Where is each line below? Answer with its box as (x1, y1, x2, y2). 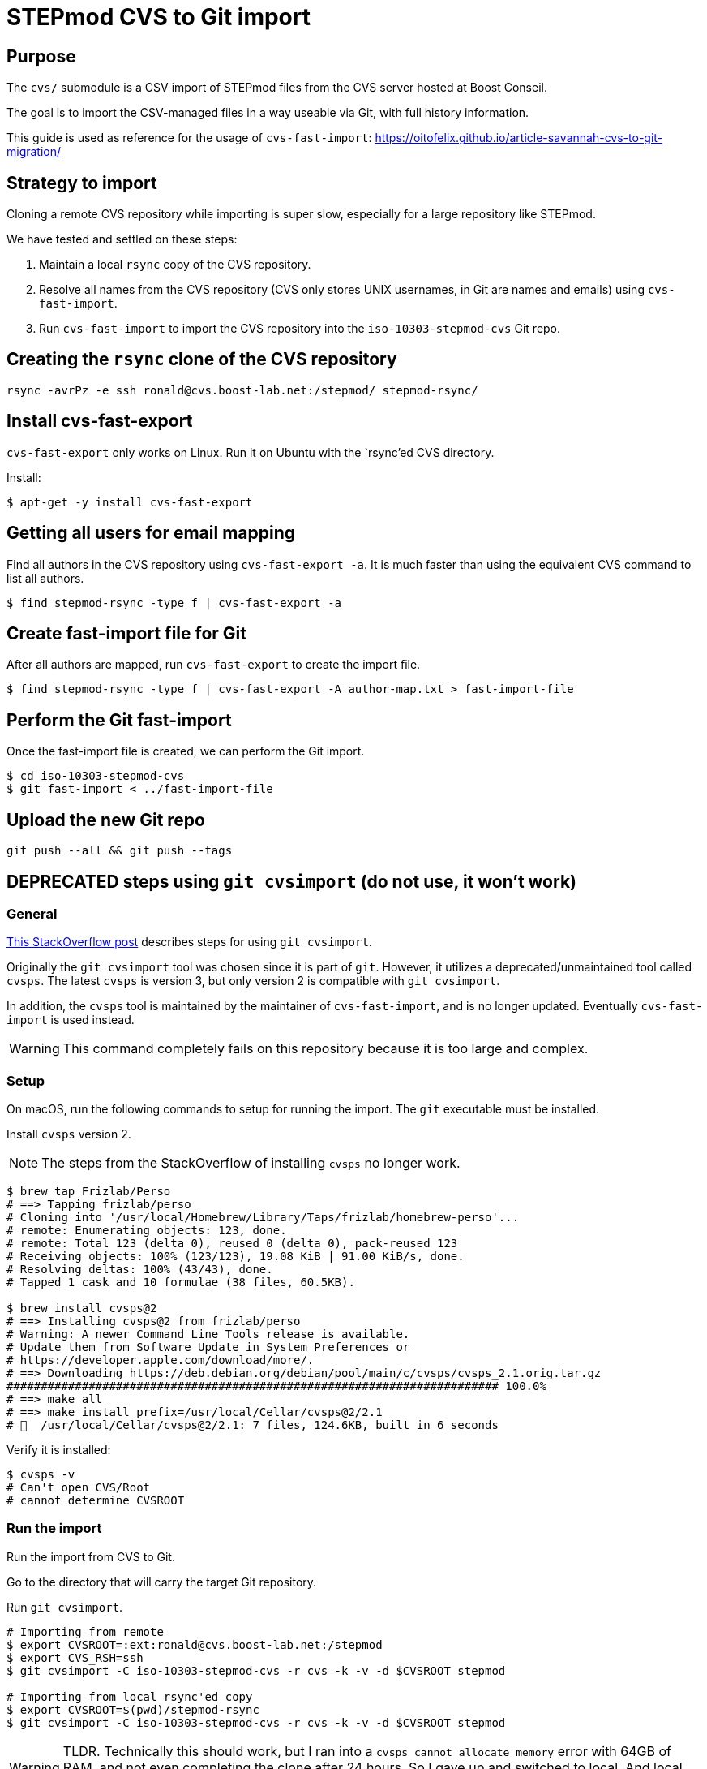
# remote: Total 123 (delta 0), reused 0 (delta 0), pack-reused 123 (6, 1237, 458, 1250)
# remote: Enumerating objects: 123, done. (6, 1224, 287, 1237)
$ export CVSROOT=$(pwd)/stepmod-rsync (6, 1702, 259, 1716)
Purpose (6, 45, 76, 67)
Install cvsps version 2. (6, 1127, 131, 1142)
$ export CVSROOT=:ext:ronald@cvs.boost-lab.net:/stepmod (6, 1638, 383, 1651)
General (6, 905, 58, 922)
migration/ (6, 144, 62, 159)
